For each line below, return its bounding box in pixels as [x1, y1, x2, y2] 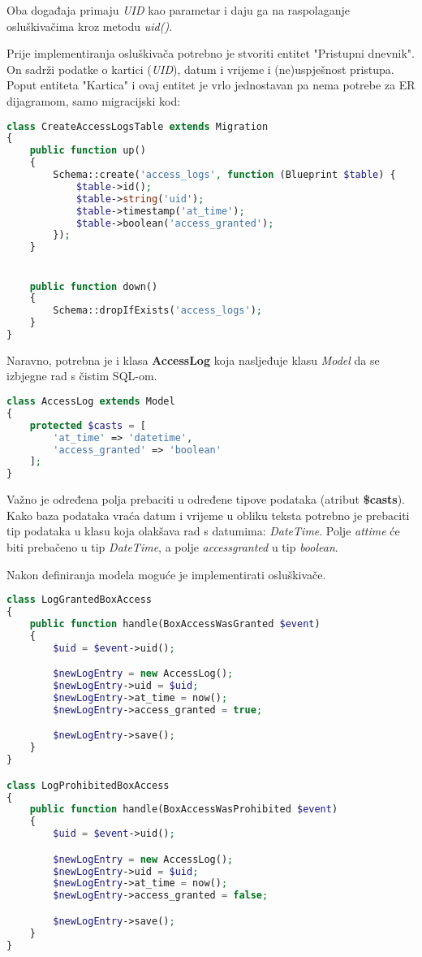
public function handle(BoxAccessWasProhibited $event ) [29, 803, 338, 816]
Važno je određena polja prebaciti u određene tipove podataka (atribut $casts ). [6, 491, 406, 508]
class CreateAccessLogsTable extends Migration [6, 120, 269, 132]
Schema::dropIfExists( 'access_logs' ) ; [53, 305, 263, 317]
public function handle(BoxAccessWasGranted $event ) [29, 617, 321, 630]
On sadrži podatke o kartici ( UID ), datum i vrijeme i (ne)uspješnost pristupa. [6, 60, 394, 77]
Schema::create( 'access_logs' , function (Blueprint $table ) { [53, 169, 396, 181]
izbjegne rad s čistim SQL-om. [6, 367, 157, 384]
